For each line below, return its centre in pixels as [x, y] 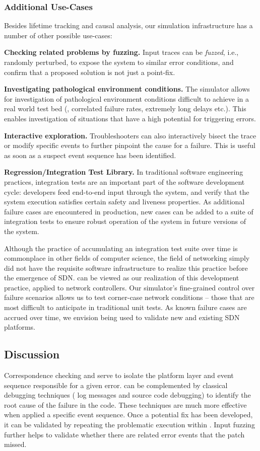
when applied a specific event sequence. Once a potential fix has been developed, [128, 415]
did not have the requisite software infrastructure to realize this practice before [126, 268]
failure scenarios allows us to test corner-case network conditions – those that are [129, 297]
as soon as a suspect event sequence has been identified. [90, 155]
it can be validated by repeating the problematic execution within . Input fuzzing [129, 425]
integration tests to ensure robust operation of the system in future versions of [125, 221]
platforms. [20, 327]
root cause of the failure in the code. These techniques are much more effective [125, 404]
